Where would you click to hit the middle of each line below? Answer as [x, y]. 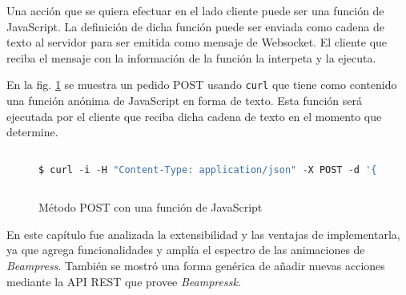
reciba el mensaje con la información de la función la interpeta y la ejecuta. [191, 57]
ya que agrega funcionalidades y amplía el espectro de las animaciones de [186, 250]
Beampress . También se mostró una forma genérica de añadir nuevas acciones [196, 265]
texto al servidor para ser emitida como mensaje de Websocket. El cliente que [197, 42]
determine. [32, 132]
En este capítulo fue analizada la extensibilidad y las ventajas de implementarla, [203, 234]
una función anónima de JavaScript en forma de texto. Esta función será [185, 101]
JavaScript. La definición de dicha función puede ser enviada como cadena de [195, 26]
